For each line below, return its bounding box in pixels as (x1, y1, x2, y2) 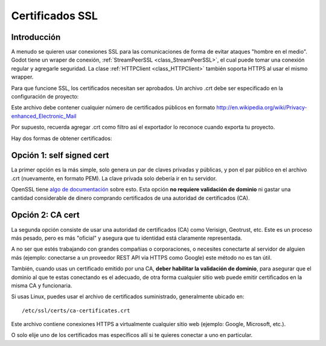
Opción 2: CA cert (11, 210, 80, 220)
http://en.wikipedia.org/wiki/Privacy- (216, 104, 307, 111)
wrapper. (11, 73, 34, 81)
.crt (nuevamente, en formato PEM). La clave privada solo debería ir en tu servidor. (11, 175, 217, 182)
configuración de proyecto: (11, 93, 79, 100)
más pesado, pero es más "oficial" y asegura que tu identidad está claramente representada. (11, 234, 243, 242)
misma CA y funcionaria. (11, 281, 72, 289)
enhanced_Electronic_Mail (11, 112, 77, 120)
